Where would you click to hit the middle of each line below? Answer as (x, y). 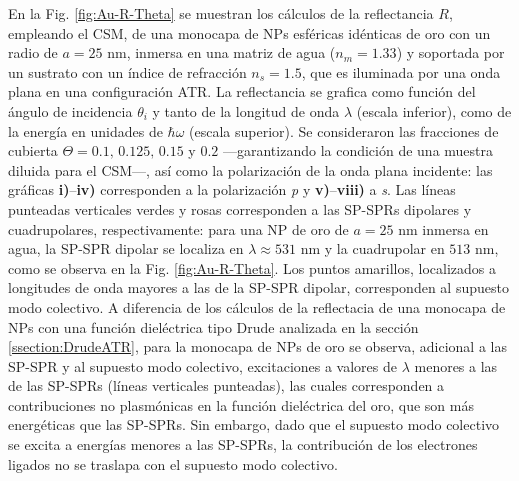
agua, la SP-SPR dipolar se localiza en (126, 248)
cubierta (33, 150)
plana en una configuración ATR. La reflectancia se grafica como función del (242, 91)
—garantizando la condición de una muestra (358, 150)
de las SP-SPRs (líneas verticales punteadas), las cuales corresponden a (226, 385)
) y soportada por (450, 52)
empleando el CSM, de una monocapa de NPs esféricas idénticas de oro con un (249, 32)
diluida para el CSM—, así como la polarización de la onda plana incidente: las (250, 169)
